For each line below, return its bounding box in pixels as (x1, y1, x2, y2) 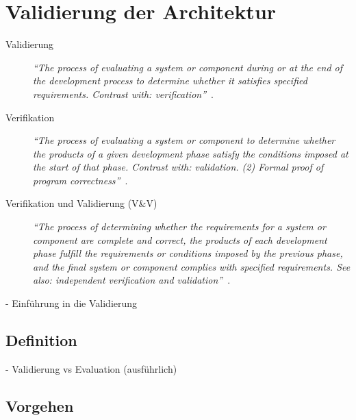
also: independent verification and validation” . (33, 273, 231, 287)
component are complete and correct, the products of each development (33, 232, 327, 247)
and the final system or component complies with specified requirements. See (33, 259, 351, 273)
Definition (5, 330, 77, 351)
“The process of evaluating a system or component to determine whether (33, 133, 335, 147)
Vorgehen (5, 395, 74, 416)
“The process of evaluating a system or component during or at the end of (33, 60, 343, 74)
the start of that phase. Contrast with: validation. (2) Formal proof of (33, 160, 324, 174)
